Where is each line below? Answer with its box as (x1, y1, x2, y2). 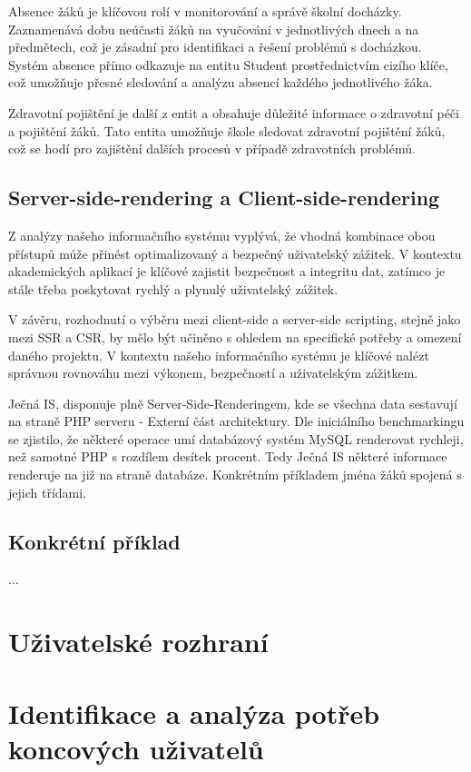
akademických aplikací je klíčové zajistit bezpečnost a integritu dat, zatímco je (8, 262, 446, 281)
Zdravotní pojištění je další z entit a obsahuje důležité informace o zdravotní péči (8, 103, 459, 122)
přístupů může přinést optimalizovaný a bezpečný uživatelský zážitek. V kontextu (8, 243, 462, 262)
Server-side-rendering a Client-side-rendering (8, 183, 440, 212)
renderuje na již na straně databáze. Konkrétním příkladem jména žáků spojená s (8, 465, 462, 484)
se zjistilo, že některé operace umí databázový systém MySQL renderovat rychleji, (8, 429, 464, 448)
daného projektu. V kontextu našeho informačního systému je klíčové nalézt (8, 345, 429, 364)
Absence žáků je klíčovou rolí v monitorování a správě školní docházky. (8, 2, 402, 20)
